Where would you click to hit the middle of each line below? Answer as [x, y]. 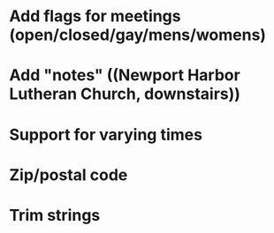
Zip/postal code [68, 175]
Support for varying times [106, 135]
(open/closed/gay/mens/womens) [138, 35]
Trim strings [55, 215]
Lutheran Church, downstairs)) [125, 94]
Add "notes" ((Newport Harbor [125, 75]
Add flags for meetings [95, 16]
